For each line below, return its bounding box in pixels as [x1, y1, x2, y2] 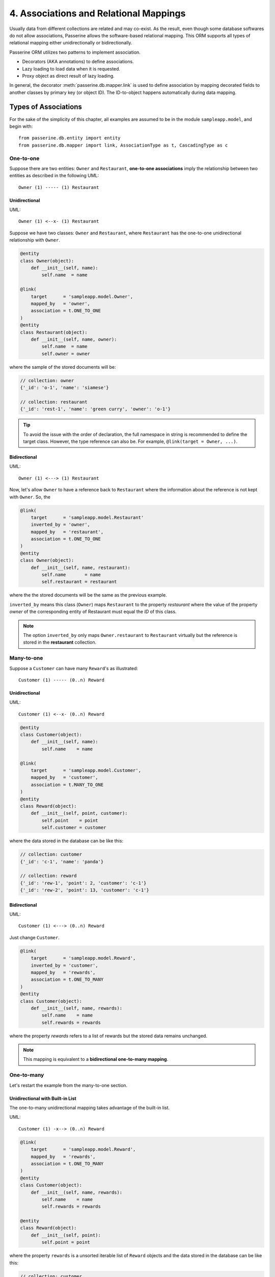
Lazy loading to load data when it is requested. [22, 65, 121, 72]
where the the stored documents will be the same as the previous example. [9, 592, 168, 598]
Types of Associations [9, 103, 82, 111]
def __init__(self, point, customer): [31, 810, 128, 816]
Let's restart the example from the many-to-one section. [9, 1082, 127, 1088]
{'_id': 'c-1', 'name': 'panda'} [20, 859, 104, 864]
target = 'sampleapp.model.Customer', [31, 768, 141, 773]
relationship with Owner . [9, 237, 61, 243]
